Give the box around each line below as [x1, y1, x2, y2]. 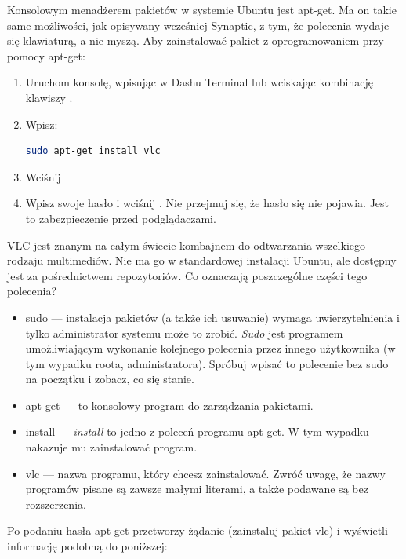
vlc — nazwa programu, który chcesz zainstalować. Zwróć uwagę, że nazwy [25, 465, 386, 481]
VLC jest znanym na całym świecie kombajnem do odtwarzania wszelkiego [7, 236, 365, 253]
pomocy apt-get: [7, 47, 85, 64]
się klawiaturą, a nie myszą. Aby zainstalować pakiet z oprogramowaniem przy [7, 32, 384, 49]
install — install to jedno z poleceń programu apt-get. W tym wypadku [25, 423, 369, 440]
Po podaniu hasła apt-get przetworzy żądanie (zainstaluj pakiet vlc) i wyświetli [7, 522, 388, 539]
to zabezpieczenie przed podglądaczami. [25, 210, 216, 226]
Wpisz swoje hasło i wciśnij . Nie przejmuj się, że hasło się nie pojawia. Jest [25, 195, 390, 211]
